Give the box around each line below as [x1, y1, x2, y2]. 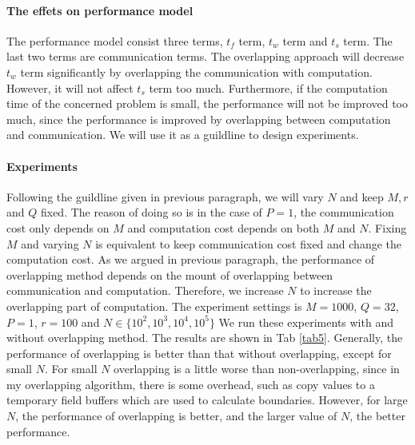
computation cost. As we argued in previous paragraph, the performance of [6, 251, 375, 268]
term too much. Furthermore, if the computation [149, 79, 388, 96]
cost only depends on [6, 219, 110, 236]
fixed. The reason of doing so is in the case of [40, 204, 262, 221]
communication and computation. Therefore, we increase [6, 282, 284, 299]
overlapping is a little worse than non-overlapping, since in [114, 360, 400, 377]
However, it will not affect [6, 79, 134, 96]
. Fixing [368, 219, 407, 236]
